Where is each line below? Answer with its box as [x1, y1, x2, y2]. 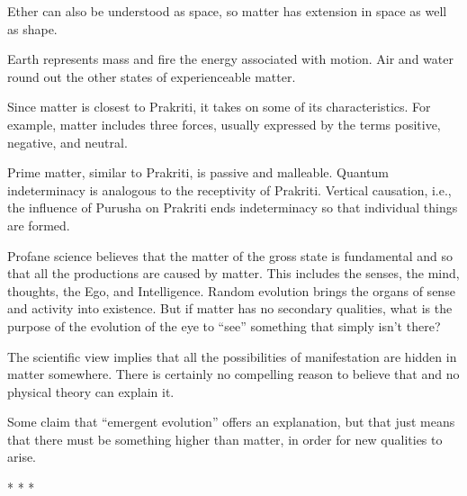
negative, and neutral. [7, 132, 128, 151]
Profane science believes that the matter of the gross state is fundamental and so [7, 246, 454, 265]
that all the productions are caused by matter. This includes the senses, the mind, [7, 264, 460, 283]
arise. [7, 447, 37, 466]
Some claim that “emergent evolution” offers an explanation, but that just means [7, 412, 455, 431]
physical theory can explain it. [7, 382, 175, 401]
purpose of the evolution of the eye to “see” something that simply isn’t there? [7, 316, 441, 335]
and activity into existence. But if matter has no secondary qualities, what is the [7, 299, 453, 318]
